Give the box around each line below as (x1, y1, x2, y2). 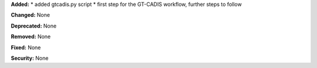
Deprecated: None (11, 22, 57, 29)
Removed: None (11, 33, 51, 40)
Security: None (11, 55, 49, 62)
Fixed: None (11, 44, 41, 51)
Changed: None (11, 12, 50, 19)
